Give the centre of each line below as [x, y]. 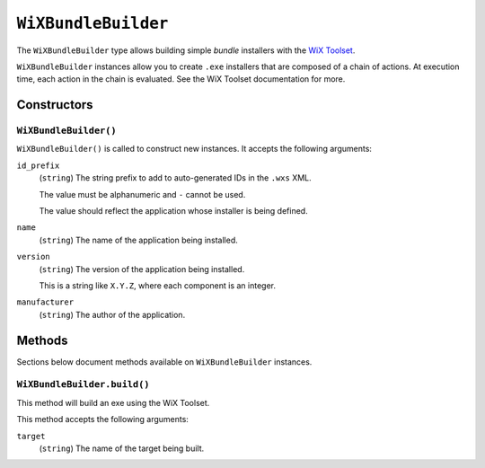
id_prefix [38, 165]
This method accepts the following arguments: [102, 419]
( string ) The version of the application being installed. [142, 269]
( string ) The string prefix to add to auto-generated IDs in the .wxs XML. [175, 178]
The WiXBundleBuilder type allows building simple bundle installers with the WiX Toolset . [186, 50]
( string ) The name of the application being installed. [138, 240]
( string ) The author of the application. [112, 314]
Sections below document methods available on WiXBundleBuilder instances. [164, 362]
